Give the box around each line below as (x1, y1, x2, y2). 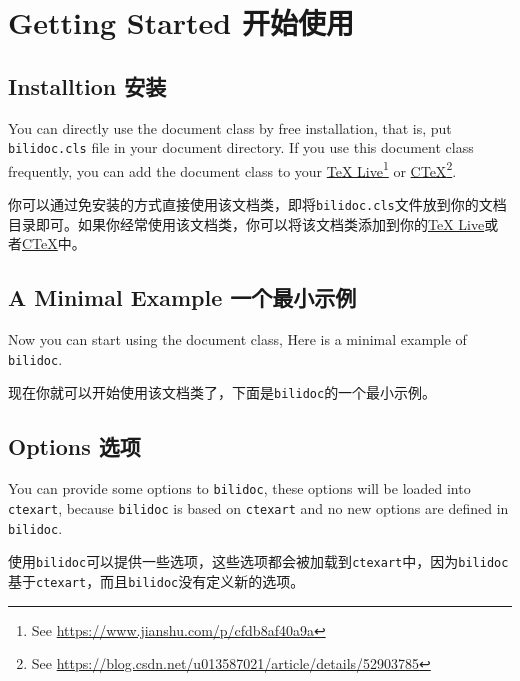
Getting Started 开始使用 (8, 2, 354, 43)
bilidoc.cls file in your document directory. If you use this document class (8, 137, 474, 158)
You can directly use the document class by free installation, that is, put (8, 117, 452, 138)
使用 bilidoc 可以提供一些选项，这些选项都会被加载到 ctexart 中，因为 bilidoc (8, 551, 509, 572)
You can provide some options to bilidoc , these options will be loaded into (8, 478, 471, 499)
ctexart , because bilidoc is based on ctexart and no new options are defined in (8, 497, 509, 518)
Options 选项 (8, 431, 141, 462)
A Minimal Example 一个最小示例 (8, 282, 357, 313)
